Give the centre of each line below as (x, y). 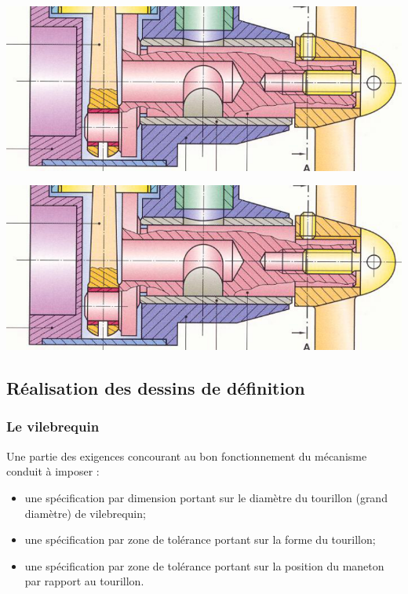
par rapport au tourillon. (84, 581)
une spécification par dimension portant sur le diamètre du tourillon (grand (206, 497)
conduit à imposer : (53, 471)
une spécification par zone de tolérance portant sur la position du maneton (204, 565)
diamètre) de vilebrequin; (85, 513)
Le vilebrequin (53, 426)
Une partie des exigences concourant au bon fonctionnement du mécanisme (187, 456)
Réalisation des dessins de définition (156, 388)
